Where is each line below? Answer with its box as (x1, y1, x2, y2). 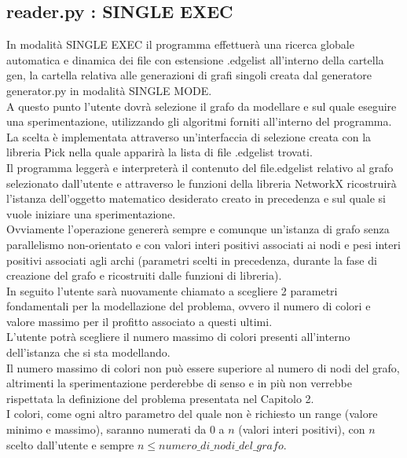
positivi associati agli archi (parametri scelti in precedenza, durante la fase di (6, 251, 377, 268)
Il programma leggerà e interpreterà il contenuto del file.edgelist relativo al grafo (6, 159, 394, 175)
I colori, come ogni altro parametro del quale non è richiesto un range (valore (6, 405, 378, 422)
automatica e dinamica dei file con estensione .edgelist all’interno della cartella (6, 51, 384, 68)
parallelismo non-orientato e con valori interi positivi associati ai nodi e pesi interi (6, 236, 401, 252)
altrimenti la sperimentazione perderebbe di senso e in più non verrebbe (6, 375, 352, 391)
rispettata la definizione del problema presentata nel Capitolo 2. (6, 390, 314, 406)
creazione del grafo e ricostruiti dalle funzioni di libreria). (6, 267, 282, 284)
